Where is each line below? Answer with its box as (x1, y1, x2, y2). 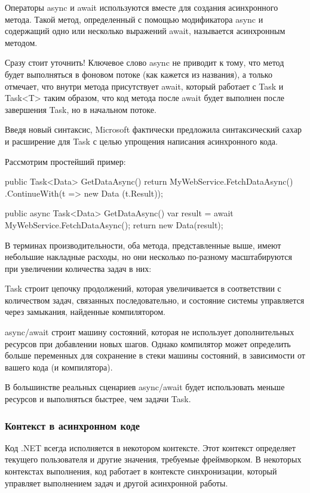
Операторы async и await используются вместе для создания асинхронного (5, 1, 278, 13)
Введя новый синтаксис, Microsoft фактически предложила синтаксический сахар (5, 123, 302, 136)
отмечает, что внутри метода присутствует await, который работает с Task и (5, 79, 284, 92)
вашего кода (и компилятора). (5, 360, 113, 373)
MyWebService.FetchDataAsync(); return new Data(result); (5, 218, 223, 231)
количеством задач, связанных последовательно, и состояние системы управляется (5, 293, 305, 306)
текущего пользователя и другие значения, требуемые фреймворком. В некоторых (5, 453, 302, 466)
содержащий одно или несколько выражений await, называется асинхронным (5, 25, 286, 37)
